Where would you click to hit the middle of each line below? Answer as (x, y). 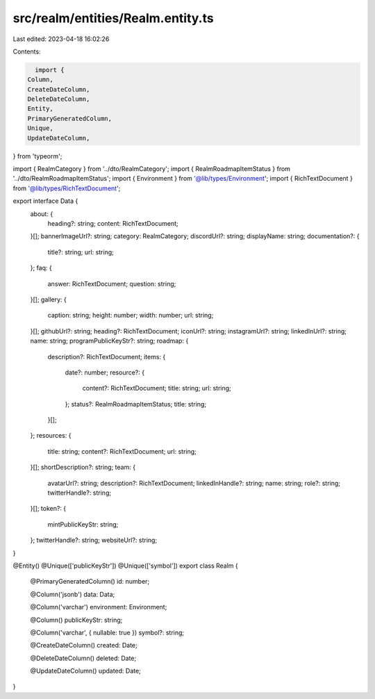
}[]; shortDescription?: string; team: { (83, 467)
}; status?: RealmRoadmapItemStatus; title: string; (136, 404)
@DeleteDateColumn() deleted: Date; (83, 658)
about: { (42, 214)
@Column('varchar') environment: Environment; (99, 607)
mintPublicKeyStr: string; (83, 524)
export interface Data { (45, 201)
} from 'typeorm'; (37, 156)
